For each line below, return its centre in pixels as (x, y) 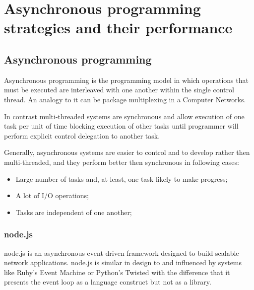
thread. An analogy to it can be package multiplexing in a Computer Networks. (125, 99)
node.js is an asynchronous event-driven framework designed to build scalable (122, 253)
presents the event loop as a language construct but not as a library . (108, 282)
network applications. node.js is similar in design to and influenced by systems (123, 262)
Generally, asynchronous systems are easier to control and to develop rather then (127, 152)
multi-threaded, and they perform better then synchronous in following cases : (122, 162)
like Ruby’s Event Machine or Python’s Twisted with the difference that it (117, 272)
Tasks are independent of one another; (74, 212)
